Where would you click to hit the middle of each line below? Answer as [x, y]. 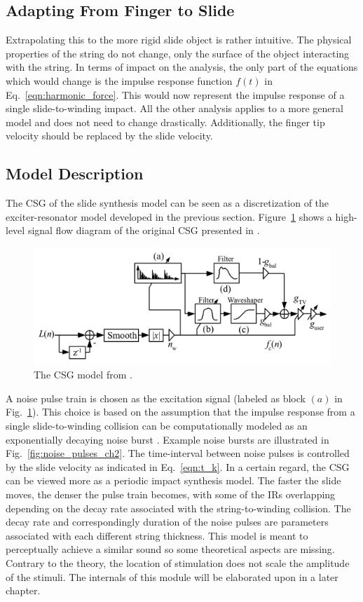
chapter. [23, 590]
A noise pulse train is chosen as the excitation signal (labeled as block [156, 398]
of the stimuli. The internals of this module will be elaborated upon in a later [172, 576]
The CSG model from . [83, 375]
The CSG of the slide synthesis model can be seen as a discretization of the [167, 203]
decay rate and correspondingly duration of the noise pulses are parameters [167, 522]
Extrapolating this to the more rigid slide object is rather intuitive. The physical [179, 40]
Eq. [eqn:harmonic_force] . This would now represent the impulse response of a [175, 94]
